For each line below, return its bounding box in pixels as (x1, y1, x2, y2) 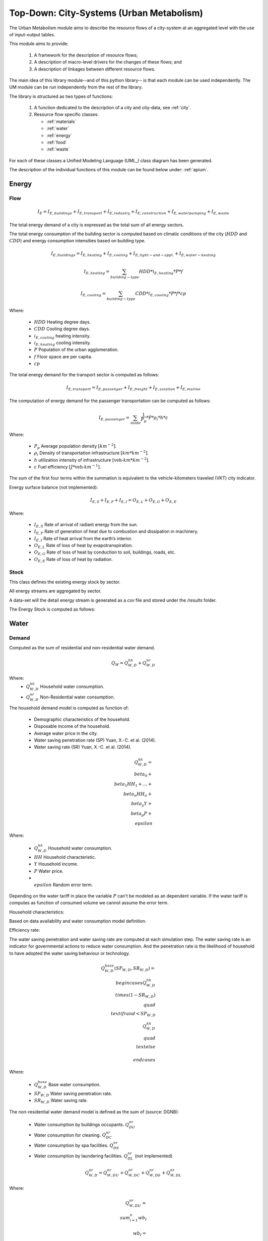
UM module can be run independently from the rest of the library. (9, 84, 143, 90)
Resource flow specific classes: (34, 112, 99, 118)
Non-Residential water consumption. (40, 694, 115, 700)
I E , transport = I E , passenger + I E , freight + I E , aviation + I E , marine (66, 385, 201, 392)
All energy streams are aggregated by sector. (9, 588, 102, 594)
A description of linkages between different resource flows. (34, 66, 156, 72)
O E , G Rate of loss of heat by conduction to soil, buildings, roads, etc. (34, 549, 176, 556)
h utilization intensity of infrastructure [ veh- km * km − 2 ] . (34, 456, 150, 463)
